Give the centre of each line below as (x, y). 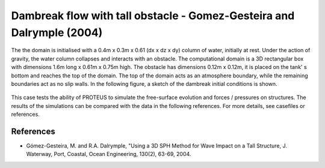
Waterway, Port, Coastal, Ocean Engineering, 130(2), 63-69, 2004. (109, 154)
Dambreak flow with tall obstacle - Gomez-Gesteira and (153, 16)
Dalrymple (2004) (57, 32)
